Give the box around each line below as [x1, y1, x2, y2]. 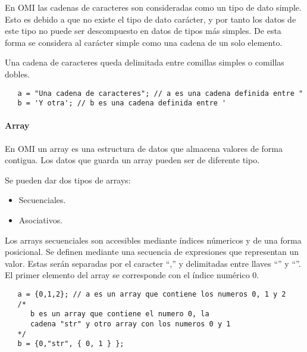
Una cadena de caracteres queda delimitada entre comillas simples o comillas [5, 56, 284, 68]
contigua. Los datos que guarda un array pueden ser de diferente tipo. [5, 154, 260, 166]
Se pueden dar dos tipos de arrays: [5, 173, 131, 186]
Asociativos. [18, 214, 63, 226]
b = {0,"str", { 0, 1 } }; [17, 339, 124, 348]
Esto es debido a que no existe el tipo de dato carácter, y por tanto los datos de [5, 13, 296, 25]
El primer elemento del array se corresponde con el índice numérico [5, 269, 250, 281]
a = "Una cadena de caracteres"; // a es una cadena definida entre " [17, 89, 303, 98]
